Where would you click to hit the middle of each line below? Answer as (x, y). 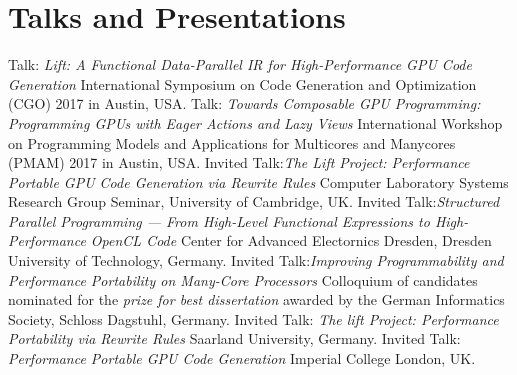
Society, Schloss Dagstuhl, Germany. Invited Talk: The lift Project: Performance (253, 318)
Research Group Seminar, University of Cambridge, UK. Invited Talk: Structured (254, 201)
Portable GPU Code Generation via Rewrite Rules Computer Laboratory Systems (258, 181)
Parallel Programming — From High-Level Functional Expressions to (219, 220)
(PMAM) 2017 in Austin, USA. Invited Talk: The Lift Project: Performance (239, 162)
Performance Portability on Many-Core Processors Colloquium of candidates (243, 279)
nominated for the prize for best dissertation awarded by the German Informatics (256, 299)
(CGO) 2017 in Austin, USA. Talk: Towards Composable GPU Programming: (244, 103)
